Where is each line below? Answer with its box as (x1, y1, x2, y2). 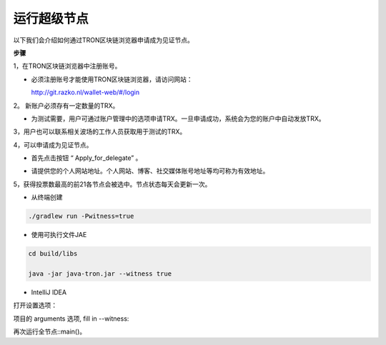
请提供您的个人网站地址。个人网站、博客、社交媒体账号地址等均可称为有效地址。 (31, 166, 269, 175)
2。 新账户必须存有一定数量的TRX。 (13, 101, 119, 110)
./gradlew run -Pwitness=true (28, 212, 134, 221)
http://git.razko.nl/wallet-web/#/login (31, 88, 140, 96)
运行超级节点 (13, 11, 89, 26)
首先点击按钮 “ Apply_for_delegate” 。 (31, 154, 142, 162)
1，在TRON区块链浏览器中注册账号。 (13, 61, 122, 71)
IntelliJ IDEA (31, 288, 67, 296)
